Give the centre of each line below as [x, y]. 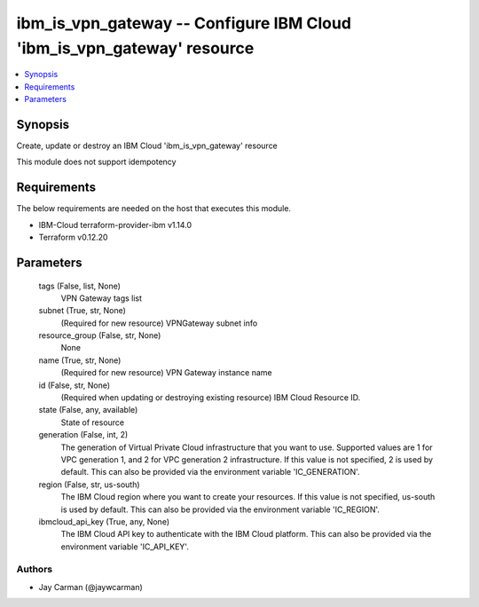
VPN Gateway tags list [101, 298]
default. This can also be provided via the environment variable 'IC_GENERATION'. [210, 472]
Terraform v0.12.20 [73, 237]
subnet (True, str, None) [82, 311]
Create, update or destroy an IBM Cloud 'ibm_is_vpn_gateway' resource [147, 146]
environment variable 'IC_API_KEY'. [125, 547]
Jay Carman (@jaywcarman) [91, 587]
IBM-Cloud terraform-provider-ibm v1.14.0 [115, 225]
